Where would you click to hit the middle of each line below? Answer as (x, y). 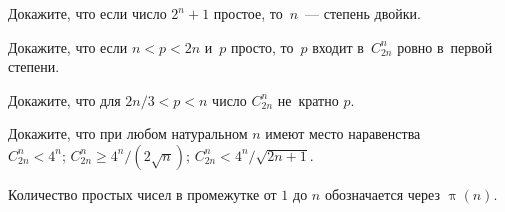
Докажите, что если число (87, 13)
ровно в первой (445, 46)
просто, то (262, 46)
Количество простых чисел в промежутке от (142, 193)
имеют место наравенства (343, 133)
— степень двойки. (363, 13)
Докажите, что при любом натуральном (128, 133)
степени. (34, 66)
